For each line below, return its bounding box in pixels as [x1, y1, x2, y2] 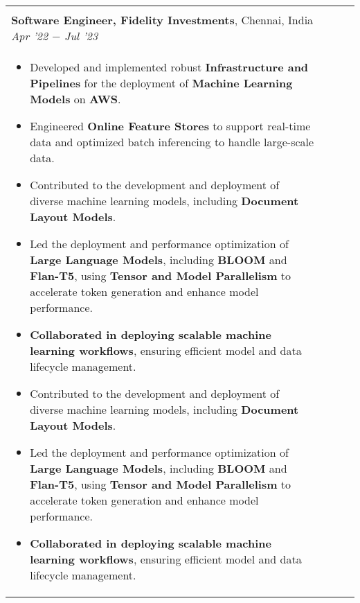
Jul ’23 [64, 28, 98, 44]
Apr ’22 [11, 28, 48, 44]
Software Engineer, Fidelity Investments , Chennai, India [11, 12, 314, 28]
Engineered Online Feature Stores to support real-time [30, 118, 311, 134]
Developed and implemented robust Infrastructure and [30, 59, 309, 75]
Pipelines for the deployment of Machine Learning [30, 75, 293, 91]
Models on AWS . [30, 91, 121, 107]
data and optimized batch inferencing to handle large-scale [30, 134, 314, 150]
